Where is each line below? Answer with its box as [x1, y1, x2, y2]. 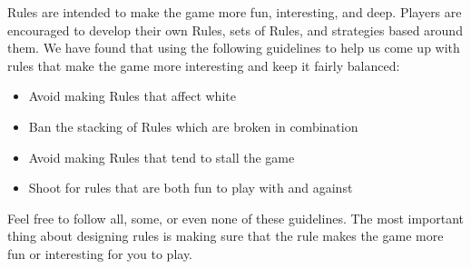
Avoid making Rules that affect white [28, 86, 236, 105]
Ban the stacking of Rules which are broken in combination [28, 116, 358, 135]
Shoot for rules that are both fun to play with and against [28, 178, 353, 197]
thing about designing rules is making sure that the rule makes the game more [7, 226, 444, 245]
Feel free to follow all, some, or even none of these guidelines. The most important [7, 208, 465, 227]
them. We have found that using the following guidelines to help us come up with [7, 38, 460, 57]
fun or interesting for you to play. [7, 244, 193, 263]
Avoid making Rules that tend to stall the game [28, 147, 295, 166]
